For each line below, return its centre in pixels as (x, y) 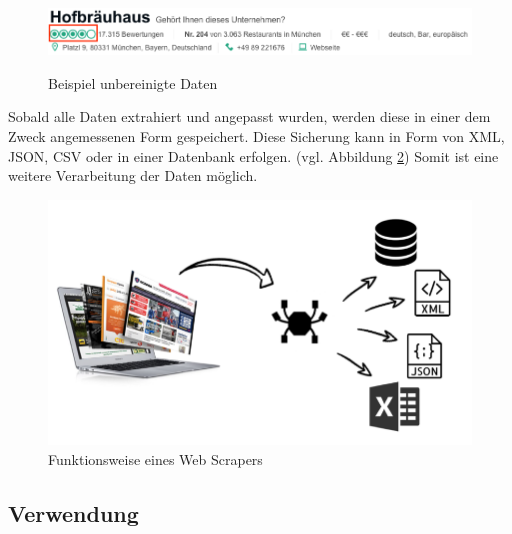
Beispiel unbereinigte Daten (133, 82)
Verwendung (73, 512)
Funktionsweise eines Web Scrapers (155, 458)
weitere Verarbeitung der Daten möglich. (133, 175)
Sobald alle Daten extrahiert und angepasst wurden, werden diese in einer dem (249, 116)
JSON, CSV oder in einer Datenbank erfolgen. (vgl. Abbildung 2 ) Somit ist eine (253, 155)
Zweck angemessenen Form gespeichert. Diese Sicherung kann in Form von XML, (256, 136)
